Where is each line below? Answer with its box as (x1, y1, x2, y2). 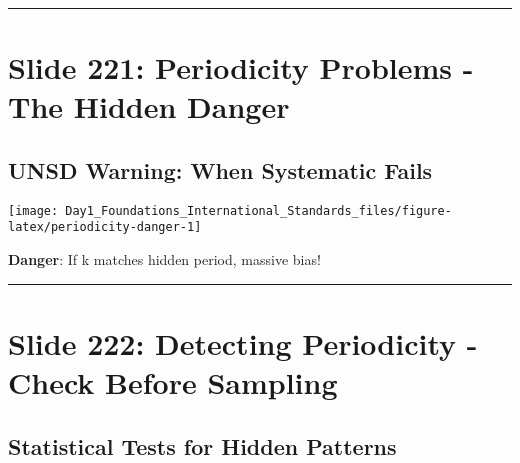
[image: (8, 203, 59, 218)
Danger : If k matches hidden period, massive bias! (8, 249, 321, 270)
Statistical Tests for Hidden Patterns (8, 430, 397, 461)
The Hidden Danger (8, 86, 290, 127)
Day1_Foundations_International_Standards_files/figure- (65, 203, 452, 218)
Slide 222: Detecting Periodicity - (8, 322, 478, 363)
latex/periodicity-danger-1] (8, 220, 202, 235)
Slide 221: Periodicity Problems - (8, 47, 474, 88)
